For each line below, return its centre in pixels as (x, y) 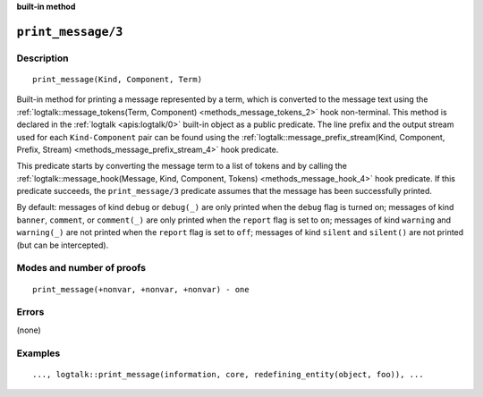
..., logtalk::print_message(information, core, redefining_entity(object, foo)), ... (228, 374)
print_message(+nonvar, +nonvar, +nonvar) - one (141, 289)
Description (42, 58)
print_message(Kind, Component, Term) (118, 79)
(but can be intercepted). (63, 245)
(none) (29, 330)
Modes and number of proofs (81, 268)
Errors (30, 312)
